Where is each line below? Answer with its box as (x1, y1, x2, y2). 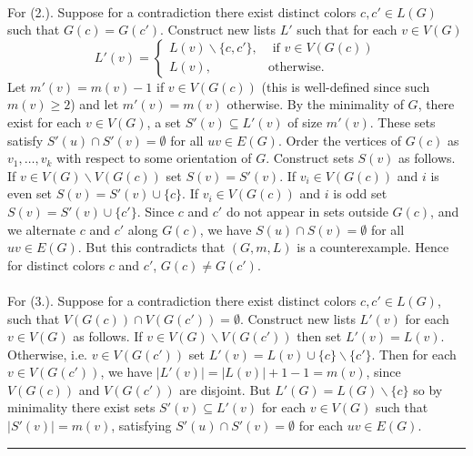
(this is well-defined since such (261, 76, 430, 96)
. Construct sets (266, 148, 354, 167)
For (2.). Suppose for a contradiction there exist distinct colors (7, 2, 357, 21)
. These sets (369, 112, 436, 131)
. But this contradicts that (77, 238, 226, 257)
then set (297, 327, 342, 346)
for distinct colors (7, 255, 106, 274)
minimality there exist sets (7, 398, 156, 417)
